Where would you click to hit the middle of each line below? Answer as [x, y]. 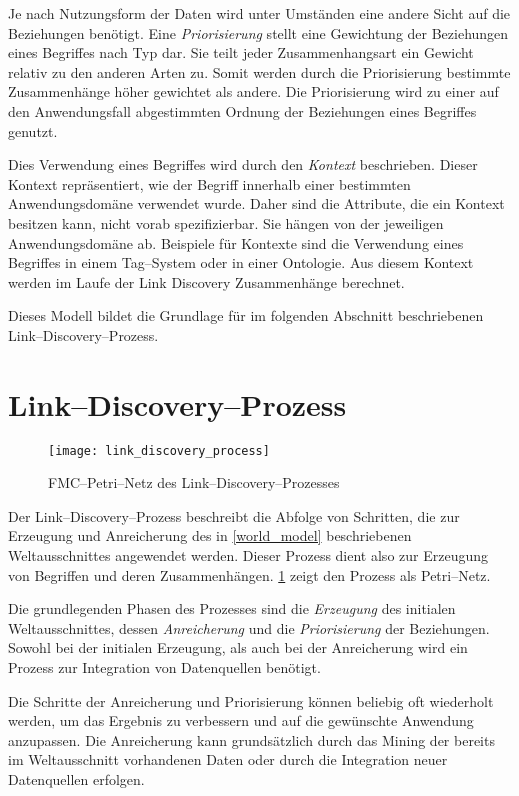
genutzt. [33, 130]
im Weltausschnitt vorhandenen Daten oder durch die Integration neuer [228, 759]
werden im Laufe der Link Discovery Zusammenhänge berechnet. [206, 281]
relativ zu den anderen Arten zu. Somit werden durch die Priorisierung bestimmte [259, 71]
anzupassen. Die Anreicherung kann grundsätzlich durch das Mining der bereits [251, 739]
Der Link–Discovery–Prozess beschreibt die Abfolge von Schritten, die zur [234, 515]
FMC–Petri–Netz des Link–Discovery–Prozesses [194, 482]
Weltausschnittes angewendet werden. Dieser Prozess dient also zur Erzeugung [248, 555]
